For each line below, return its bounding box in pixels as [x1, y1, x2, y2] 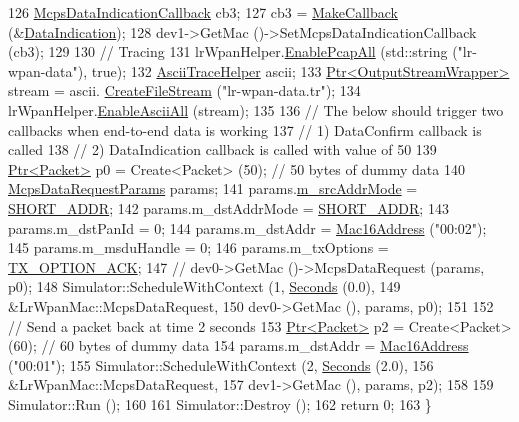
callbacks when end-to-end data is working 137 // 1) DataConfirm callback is [8, 119, 482, 140]
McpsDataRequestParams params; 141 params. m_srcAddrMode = [8, 178, 418, 199]
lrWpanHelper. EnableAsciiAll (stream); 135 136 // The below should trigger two [8, 99, 504, 120]
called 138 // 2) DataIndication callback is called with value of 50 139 [8, 139, 437, 160]
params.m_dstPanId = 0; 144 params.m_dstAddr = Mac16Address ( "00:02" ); [8, 217, 487, 238]
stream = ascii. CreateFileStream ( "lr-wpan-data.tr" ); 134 [8, 80, 361, 101]
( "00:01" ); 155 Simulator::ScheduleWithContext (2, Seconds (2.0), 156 [8, 354, 434, 375]
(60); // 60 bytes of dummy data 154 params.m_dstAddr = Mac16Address [8, 335, 469, 356]
